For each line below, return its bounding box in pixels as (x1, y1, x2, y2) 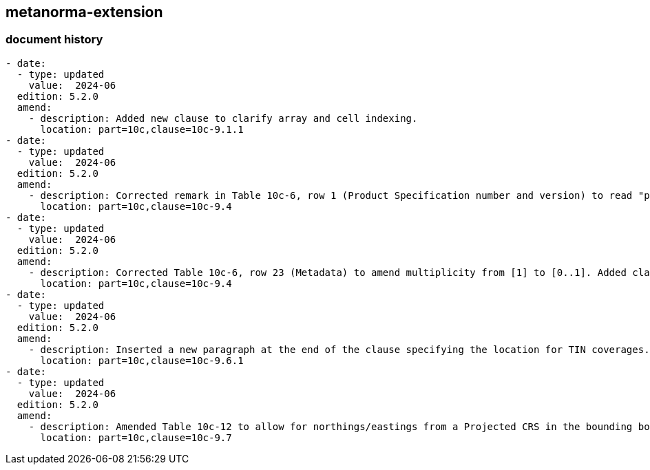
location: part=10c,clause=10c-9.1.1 (40, 123, 244, 135)
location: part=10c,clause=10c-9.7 (40, 431, 232, 443)
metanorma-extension (6, 3, 163, 21)
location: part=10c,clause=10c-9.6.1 (40, 354, 244, 366)
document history (6, 32, 103, 47)
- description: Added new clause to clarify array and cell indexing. (28, 112, 418, 124)
